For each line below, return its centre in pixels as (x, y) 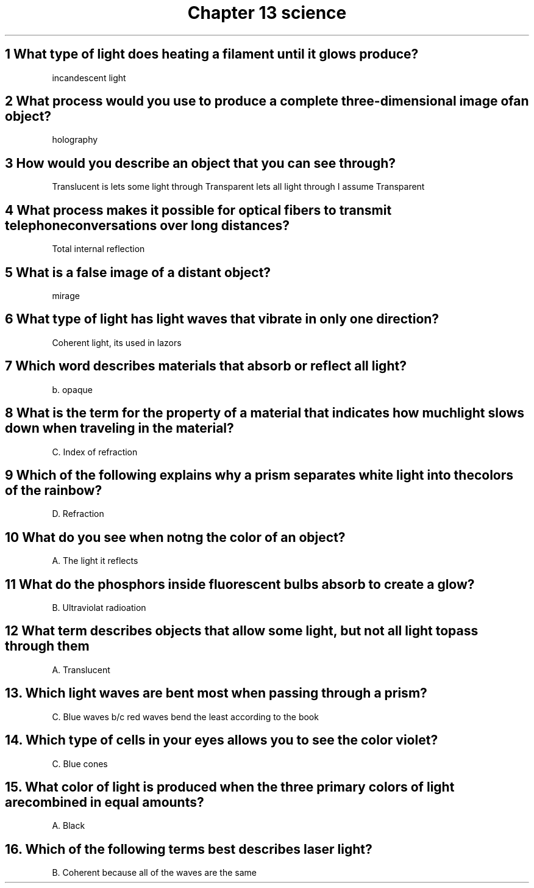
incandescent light (89, 78)
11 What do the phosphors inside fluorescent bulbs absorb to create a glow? (240, 584)
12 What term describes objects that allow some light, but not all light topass (242, 631)
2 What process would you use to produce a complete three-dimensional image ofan (267, 101)
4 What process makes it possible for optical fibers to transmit (198, 210)
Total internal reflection (98, 249)
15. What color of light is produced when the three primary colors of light (230, 787)
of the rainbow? (54, 490)
